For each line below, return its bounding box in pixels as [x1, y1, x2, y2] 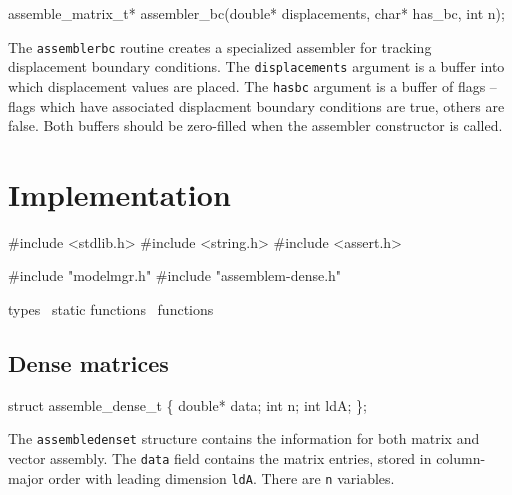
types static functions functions [8, 299, 214, 320]
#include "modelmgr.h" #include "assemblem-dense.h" [8, 265, 342, 286]
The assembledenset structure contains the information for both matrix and [8, 428, 480, 449]
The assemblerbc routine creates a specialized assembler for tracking [8, 36, 432, 57]
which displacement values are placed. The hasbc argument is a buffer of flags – [8, 75, 497, 96]
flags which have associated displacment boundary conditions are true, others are [8, 95, 505, 116]
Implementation [8, 173, 231, 214]
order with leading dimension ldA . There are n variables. [48, 467, 395, 488]
